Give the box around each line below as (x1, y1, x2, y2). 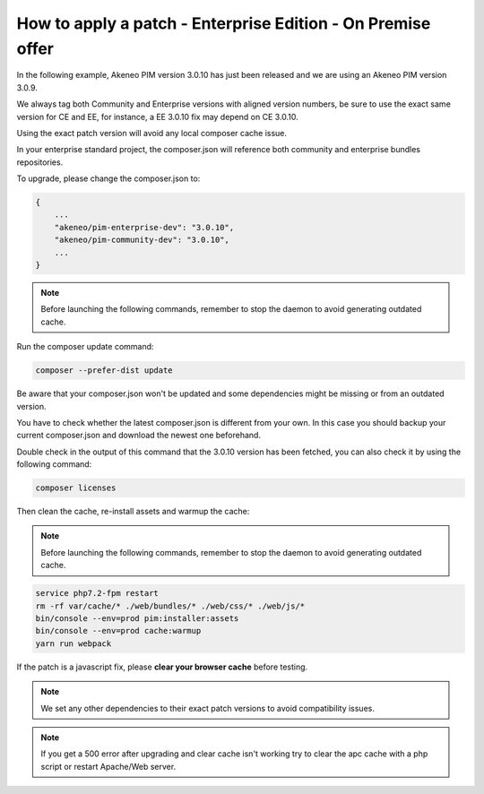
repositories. (16, 157, 64, 168)
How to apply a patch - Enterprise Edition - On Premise (16, 13, 431, 33)
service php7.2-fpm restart (35, 588, 159, 599)
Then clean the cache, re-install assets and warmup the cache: (16, 506, 250, 517)
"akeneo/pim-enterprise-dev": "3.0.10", (54, 222, 235, 232)
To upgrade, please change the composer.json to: (16, 173, 201, 184)
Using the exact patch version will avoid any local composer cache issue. (16, 127, 287, 138)
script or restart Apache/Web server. (40, 761, 177, 772)
